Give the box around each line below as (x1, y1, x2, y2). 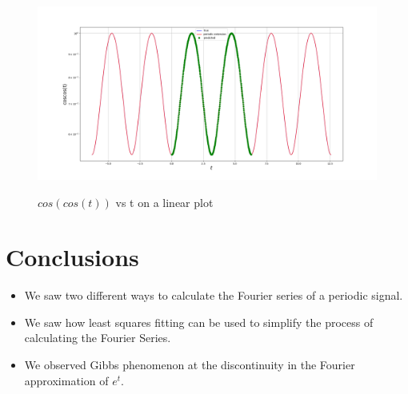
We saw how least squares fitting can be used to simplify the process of (24, 313, 374, 330)
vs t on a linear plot (115, 193, 214, 210)
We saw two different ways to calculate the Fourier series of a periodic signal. (24, 287, 403, 304)
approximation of (24, 372, 109, 388)
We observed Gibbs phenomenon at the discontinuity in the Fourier (24, 356, 355, 373)
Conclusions (6, 241, 139, 273)
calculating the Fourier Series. (24, 329, 171, 346)
